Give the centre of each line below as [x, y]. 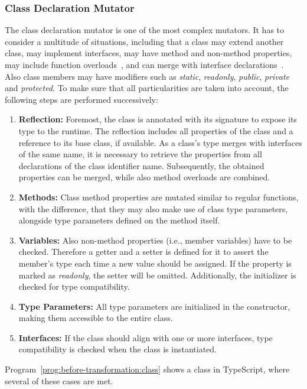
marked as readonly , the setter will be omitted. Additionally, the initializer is [157, 275]
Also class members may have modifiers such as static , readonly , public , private [147, 76]
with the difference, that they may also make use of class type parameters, [153, 208]
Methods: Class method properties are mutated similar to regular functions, [159, 197]
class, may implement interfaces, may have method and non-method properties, [148, 53]
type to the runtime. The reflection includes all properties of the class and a [156, 130]
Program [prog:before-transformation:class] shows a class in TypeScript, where [147, 369]
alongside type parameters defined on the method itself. [119, 220]
